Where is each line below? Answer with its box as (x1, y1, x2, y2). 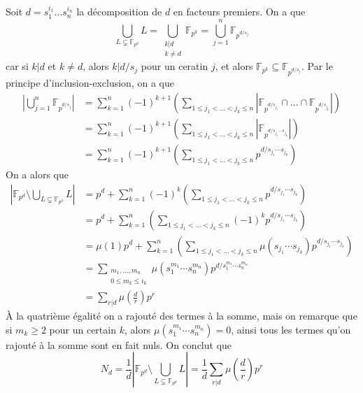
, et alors (215, 59, 253, 73)
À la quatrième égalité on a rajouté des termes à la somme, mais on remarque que (6, 308, 357, 323)
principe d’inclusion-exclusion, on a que (6, 76, 174, 90)
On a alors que (6, 166, 69, 181)
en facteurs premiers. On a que (173, 4, 306, 19)
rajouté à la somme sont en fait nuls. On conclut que (6, 337, 232, 352)
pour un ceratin (141, 59, 208, 73)
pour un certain (49, 322, 116, 336)
